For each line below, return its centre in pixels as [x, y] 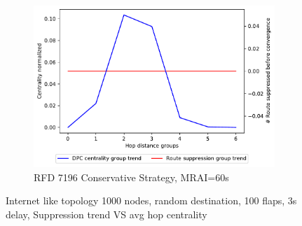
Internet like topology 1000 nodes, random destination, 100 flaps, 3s [151, 200]
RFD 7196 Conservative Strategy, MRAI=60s [131, 177]
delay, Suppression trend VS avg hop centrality [107, 214]
